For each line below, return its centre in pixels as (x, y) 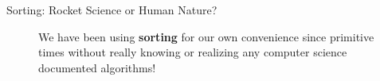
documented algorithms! (97, 67)
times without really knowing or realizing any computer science (193, 52)
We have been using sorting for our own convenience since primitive (206, 36)
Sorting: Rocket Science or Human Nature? (112, 10)
